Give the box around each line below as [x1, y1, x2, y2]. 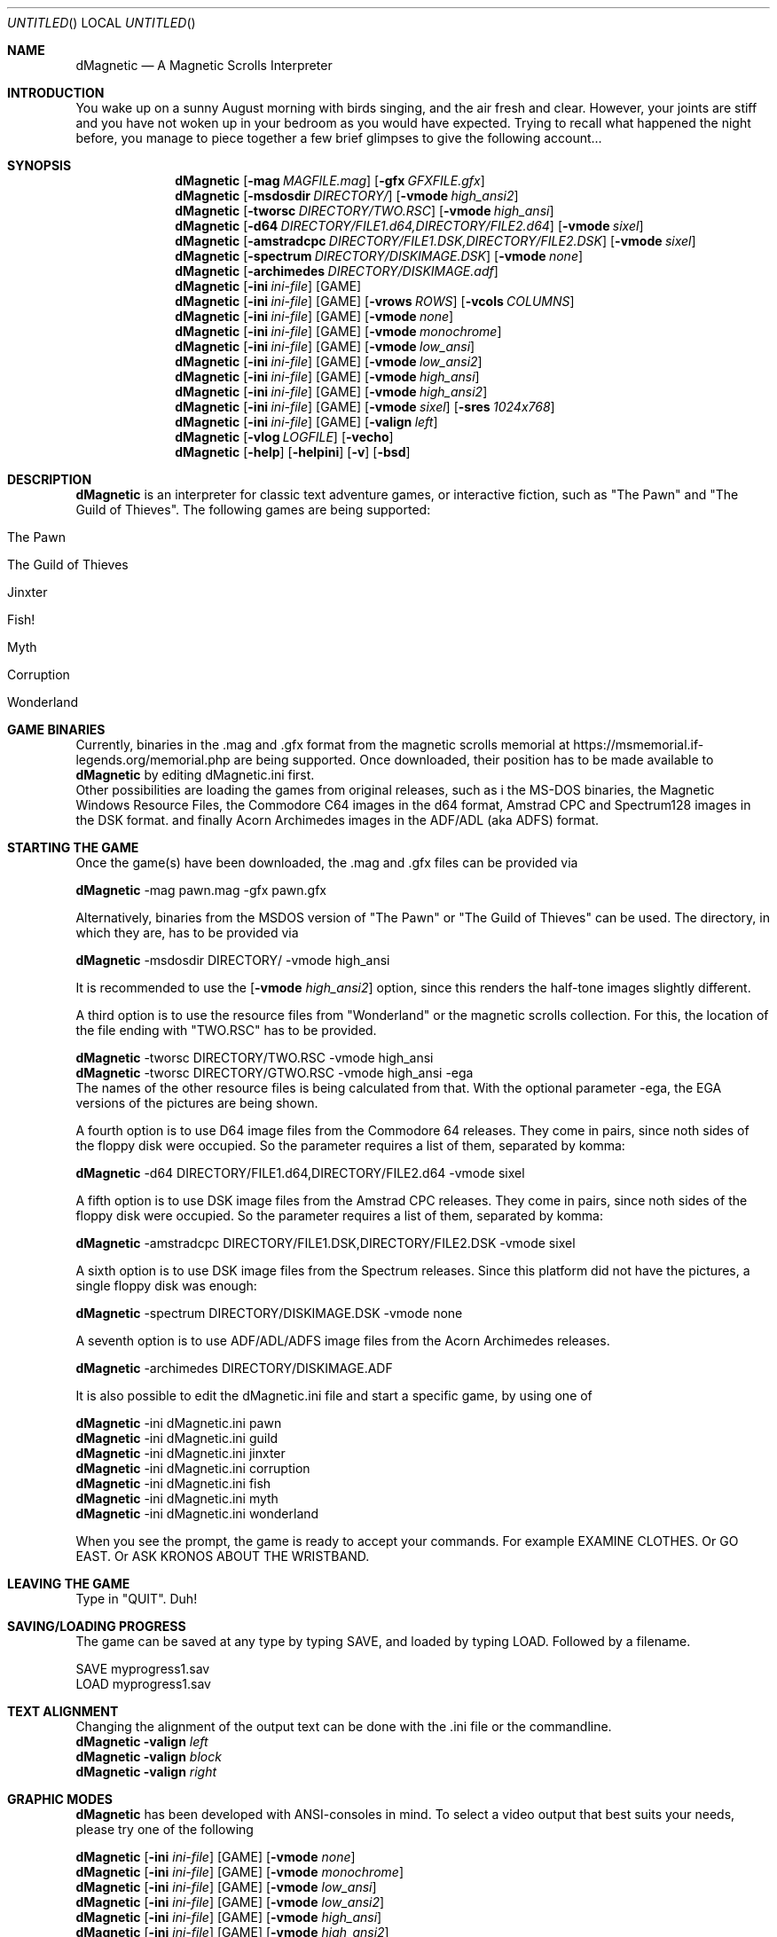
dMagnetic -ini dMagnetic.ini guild [75, 1431, 279, 1446]
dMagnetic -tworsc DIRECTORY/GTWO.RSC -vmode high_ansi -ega [75, 1065, 474, 1080]
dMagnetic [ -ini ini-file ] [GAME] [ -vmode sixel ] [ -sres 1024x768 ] [175, 399, 555, 414]
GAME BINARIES [7, 722, 106, 737]
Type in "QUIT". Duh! [75, 1591, 198, 1606]
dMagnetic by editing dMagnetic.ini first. [75, 767, 315, 782]
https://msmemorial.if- [573, 737, 704, 752]
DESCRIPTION [7, 472, 92, 487]
